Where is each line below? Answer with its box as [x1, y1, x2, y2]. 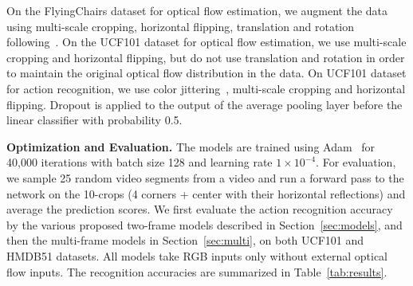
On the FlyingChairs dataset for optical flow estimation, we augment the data [6, 2, 388, 18]
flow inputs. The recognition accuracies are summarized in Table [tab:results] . [6, 263, 387, 280]
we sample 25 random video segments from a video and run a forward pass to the [6, 169, 404, 186]
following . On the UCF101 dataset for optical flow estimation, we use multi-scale [6, 33, 407, 50]
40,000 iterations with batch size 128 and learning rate [6, 154, 273, 170]
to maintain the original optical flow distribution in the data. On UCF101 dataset [6, 65, 407, 81]
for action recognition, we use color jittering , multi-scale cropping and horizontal [6, 80, 406, 96]
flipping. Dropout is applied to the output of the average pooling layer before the [6, 96, 403, 112]
